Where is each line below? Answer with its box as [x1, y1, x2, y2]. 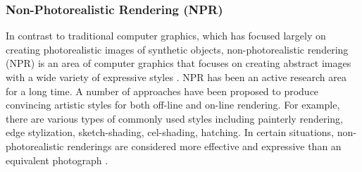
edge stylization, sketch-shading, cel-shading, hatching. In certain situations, [6, 125, 335, 140]
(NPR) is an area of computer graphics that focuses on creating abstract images [6, 56, 351, 70]
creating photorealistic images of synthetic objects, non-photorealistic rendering [6, 42, 349, 56]
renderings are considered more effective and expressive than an [67, 138, 342, 153]
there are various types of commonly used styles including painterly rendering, [6, 111, 343, 125]
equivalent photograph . [6, 152, 108, 167]
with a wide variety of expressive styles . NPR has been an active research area [6, 70, 347, 84]
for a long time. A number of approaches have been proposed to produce [6, 83, 319, 98]
